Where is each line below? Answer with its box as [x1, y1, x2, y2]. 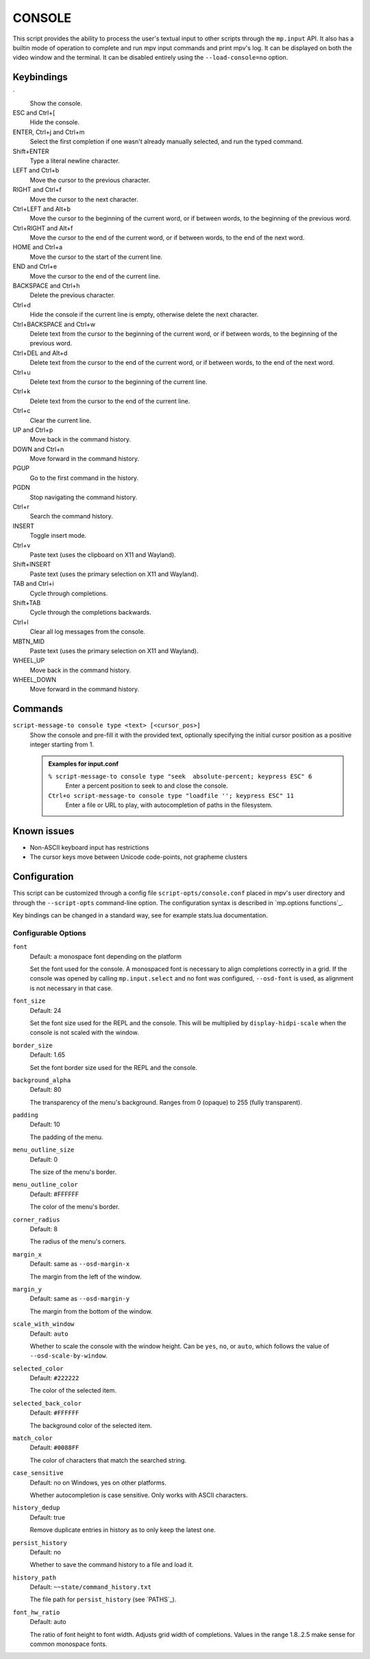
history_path [12, 1573, 57, 1581]
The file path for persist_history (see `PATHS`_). [29, 1595, 177, 1603]
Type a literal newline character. [29, 157, 120, 165]
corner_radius [12, 1215, 60, 1224]
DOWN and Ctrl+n [12, 445, 64, 453]
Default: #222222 [29, 1374, 79, 1382]
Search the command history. [29, 512, 113, 520]
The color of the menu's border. [29, 1202, 120, 1211]
